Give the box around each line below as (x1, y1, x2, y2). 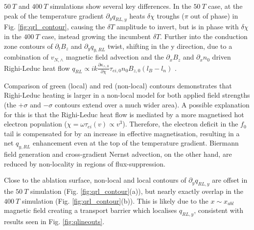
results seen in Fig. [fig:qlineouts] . (4, 216, 105, 227)
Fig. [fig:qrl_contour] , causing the (4, 21, 105, 32)
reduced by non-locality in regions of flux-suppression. (4, 158, 165, 168)
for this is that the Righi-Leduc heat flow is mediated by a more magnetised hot (4, 109, 244, 119)
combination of (4, 52, 49, 62)
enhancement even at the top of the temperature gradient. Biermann (33, 138, 239, 148)
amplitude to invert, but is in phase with (116, 21, 239, 32)
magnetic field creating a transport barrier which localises (4, 205, 177, 215)
